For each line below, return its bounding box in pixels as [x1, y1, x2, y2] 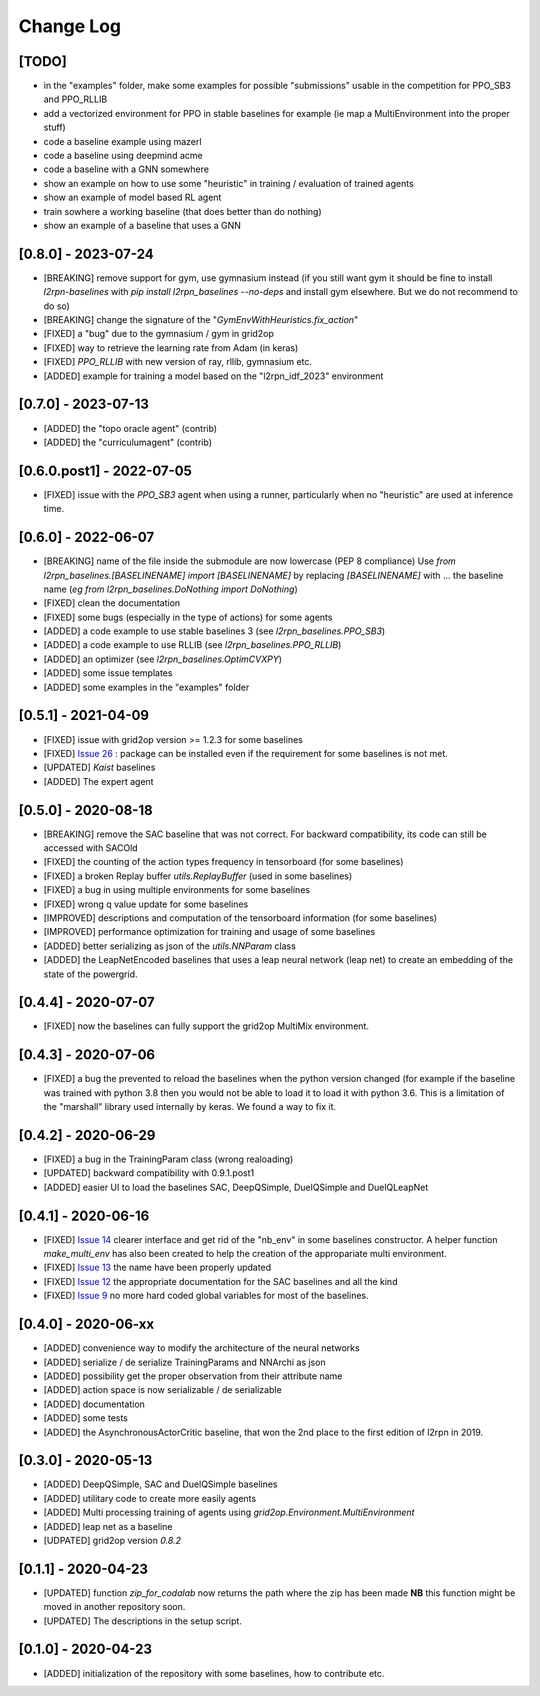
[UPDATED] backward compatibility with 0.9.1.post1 [43, 1167, 255, 1179]
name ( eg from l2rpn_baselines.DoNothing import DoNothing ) [43, 583, 299, 595]
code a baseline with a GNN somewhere [43, 163, 210, 175]
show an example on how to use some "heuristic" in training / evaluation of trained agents [43, 177, 414, 189]
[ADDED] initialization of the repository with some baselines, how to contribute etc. [43, 1667, 385, 1679]
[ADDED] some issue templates [43, 667, 173, 679]
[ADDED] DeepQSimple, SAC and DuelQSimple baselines [43, 1478, 279, 1490]
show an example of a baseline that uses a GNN [43, 219, 242, 231]
